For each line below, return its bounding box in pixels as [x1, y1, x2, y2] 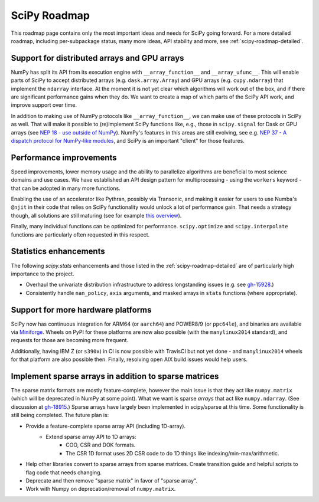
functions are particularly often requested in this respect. [11, 231, 150, 238]
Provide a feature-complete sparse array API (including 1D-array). [25, 422, 186, 429]
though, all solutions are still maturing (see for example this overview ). [11, 212, 182, 219]
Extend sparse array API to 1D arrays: [45, 434, 136, 441]
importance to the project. [11, 270, 74, 277]
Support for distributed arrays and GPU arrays [11, 53, 184, 63]
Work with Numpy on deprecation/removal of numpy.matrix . [25, 485, 176, 493]
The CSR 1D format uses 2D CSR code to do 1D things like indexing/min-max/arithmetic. [66, 449, 279, 457]
